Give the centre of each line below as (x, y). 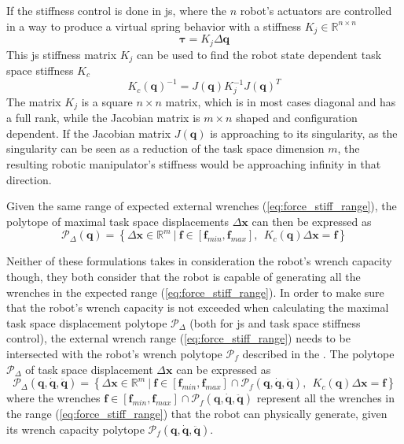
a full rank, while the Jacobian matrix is (103, 118)
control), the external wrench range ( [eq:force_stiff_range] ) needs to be (178, 338)
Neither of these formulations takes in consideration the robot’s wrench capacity (199, 261)
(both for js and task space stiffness (275, 322)
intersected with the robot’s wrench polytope (114, 353)
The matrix (34, 101)
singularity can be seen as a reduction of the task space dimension (165, 148)
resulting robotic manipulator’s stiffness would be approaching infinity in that (194, 164)
